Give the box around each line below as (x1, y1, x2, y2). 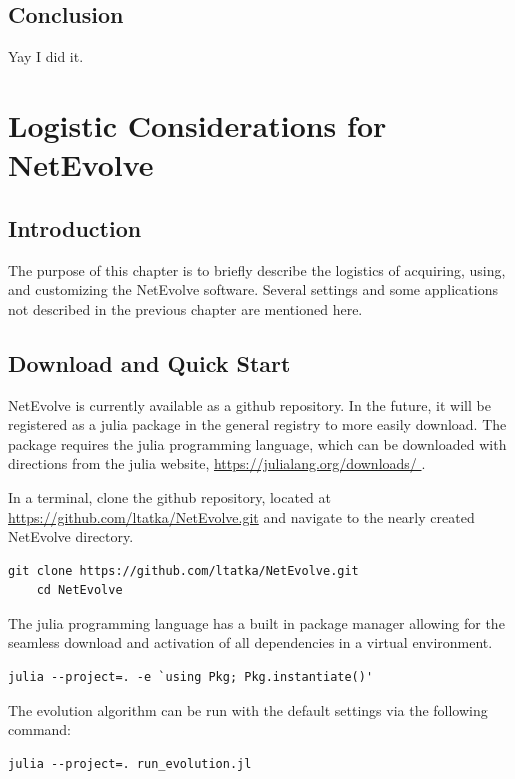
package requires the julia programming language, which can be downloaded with (8, 433, 507, 454)
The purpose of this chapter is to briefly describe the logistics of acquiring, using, (8, 259, 506, 280)
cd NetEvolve (36, 583, 123, 598)
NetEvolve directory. (8, 526, 134, 547)
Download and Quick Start (8, 347, 291, 378)
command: (8, 719, 71, 740)
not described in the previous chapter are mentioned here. (8, 298, 363, 319)
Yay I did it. (8, 46, 84, 67)
